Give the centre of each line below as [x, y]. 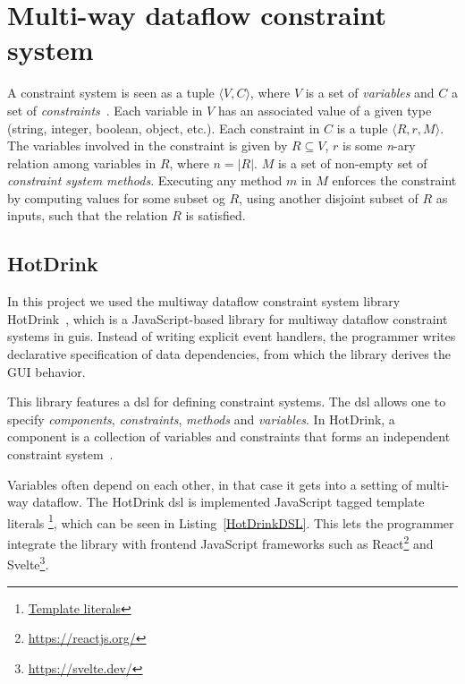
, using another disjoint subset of [329, 197]
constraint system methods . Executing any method [145, 180]
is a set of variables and [370, 93]
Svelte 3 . [28, 563]
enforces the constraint [394, 180]
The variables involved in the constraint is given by [148, 145]
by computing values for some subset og [116, 197]
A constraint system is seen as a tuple [111, 93]
